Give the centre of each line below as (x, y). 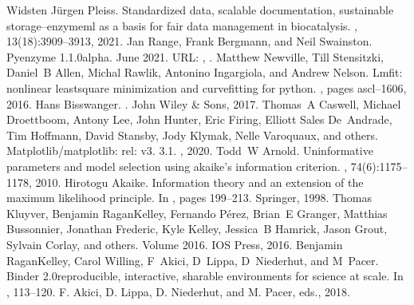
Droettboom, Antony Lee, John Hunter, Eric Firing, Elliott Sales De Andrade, (199, 119)
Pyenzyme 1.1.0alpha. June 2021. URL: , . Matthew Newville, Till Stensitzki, (195, 56)
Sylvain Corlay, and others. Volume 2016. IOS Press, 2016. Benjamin (175, 244)
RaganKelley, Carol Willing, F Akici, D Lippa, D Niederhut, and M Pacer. (193, 260)
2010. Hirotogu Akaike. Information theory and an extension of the (199, 182)
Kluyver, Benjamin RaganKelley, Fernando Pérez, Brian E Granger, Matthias (197, 213)
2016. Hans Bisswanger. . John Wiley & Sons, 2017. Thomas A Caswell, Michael (204, 103)
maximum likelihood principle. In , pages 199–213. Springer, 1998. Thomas (189, 198)
